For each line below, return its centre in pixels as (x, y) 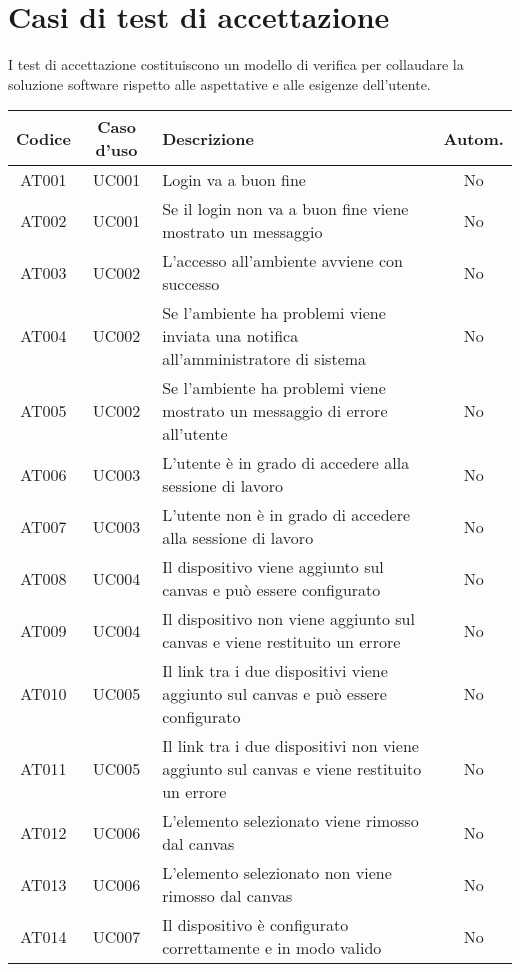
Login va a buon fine (234, 180)
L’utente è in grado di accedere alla (286, 463)
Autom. (473, 138)
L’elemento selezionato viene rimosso (290, 821)
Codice (43, 138)
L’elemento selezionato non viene (277, 873)
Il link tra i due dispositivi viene (275, 671)
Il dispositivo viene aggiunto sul (273, 567)
